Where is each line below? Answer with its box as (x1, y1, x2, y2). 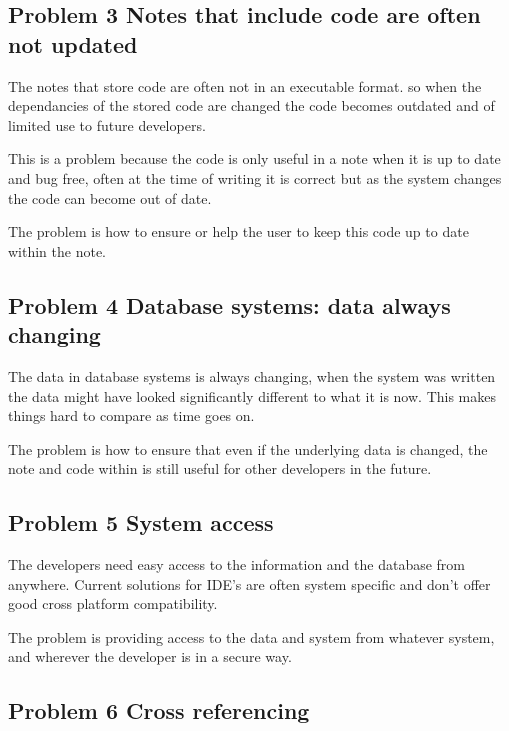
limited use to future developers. (8, 114, 206, 135)
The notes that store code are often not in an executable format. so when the (8, 75, 482, 96)
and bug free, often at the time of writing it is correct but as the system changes (8, 167, 502, 188)
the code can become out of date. (8, 187, 212, 208)
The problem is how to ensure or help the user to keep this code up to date (8, 221, 469, 242)
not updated (8, 28, 138, 59)
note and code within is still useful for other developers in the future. (8, 458, 432, 479)
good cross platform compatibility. (8, 593, 218, 614)
